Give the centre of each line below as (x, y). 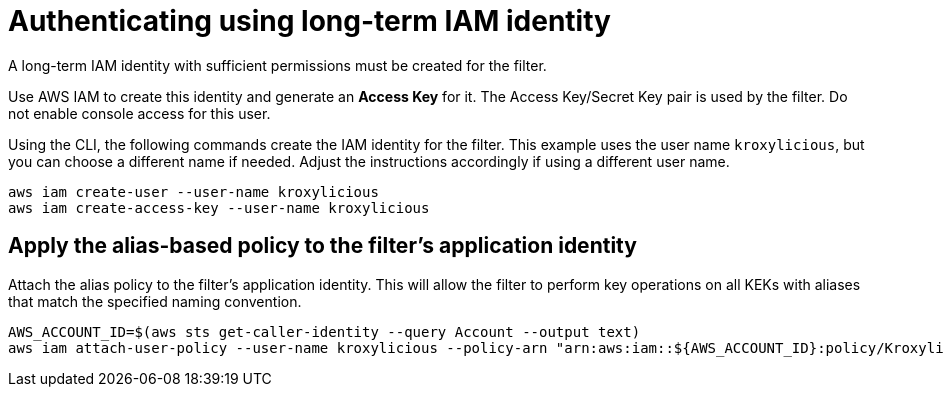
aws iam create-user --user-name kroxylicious (193, 191)
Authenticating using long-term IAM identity (309, 21)
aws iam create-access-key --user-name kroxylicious (219, 207)
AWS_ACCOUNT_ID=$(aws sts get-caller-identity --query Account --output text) (324, 331)
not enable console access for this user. (139, 113)
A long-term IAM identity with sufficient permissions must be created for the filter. (277, 65)
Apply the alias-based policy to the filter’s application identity (322, 246)
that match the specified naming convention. (155, 301)
